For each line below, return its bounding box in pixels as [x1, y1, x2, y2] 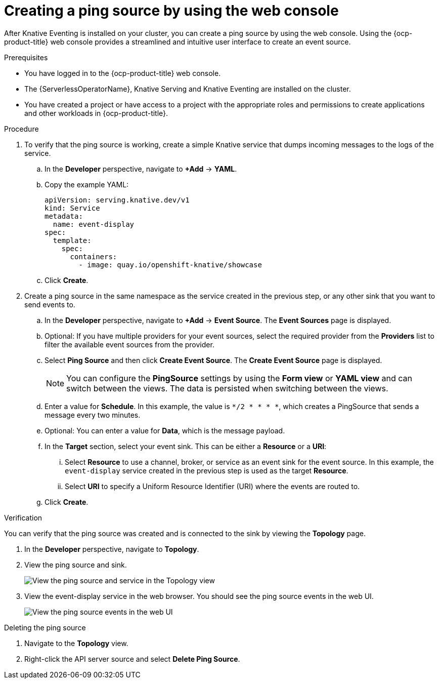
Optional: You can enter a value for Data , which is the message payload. [45, 426, 285, 435]
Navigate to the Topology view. [24, 638, 128, 648]
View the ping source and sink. [24, 560, 127, 569]
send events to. [24, 300, 75, 309]
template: [53, 236, 92, 245]
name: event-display [53, 220, 135, 228]
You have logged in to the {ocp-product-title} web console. [24, 68, 221, 77]
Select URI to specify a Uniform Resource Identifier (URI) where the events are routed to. [65, 481, 360, 491]
